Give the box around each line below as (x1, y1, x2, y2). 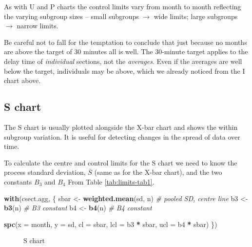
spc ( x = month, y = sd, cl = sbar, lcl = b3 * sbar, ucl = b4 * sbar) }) (4, 219, 217, 229)
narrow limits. (17, 21, 58, 31)
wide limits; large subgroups (154, 11, 238, 21)
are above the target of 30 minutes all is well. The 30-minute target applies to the (4, 46, 248, 57)
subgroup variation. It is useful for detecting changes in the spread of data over (4, 131, 240, 142)
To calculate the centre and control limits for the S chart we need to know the (4, 157, 237, 167)
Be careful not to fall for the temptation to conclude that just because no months (4, 37, 247, 47)
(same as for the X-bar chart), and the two (94, 167, 222, 177)
